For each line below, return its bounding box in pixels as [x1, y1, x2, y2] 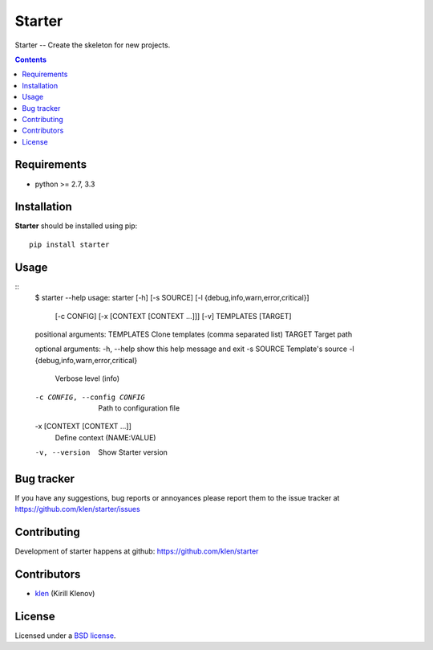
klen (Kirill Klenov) [34, 589, 95, 599]
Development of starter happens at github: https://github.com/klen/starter [14, 546, 259, 556]
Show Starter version [98, 448, 168, 457]
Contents [14, 55, 47, 64]
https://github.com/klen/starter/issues [14, 505, 140, 514]
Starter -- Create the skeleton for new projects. [14, 40, 171, 50]
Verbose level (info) [55, 374, 120, 383]
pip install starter [29, 239, 110, 249]
